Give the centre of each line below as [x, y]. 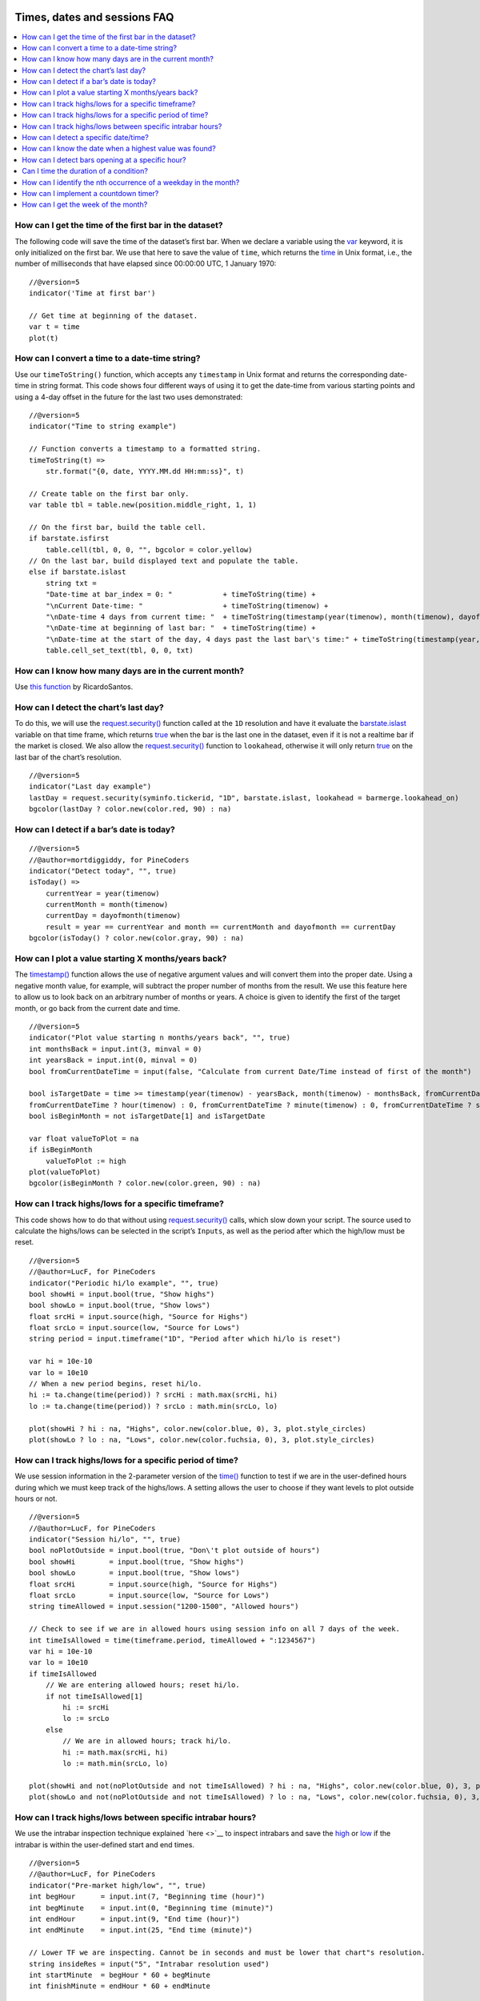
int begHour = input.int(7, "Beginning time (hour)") [147, 1897]
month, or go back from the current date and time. [98, 1008]
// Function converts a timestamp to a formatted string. [145, 449]
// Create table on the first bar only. [109, 493]
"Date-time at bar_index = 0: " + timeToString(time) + [180, 595]
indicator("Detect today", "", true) [103, 871]
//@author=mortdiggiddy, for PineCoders [109, 860]
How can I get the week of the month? [85, 205]
